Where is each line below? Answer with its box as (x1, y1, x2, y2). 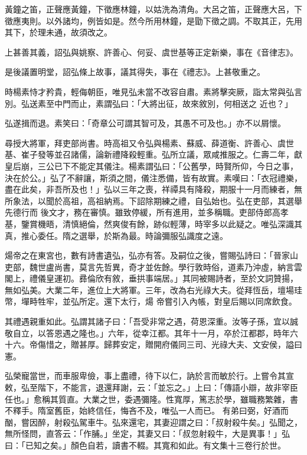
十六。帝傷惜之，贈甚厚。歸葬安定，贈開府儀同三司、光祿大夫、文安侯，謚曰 (5, 338, 302, 351)
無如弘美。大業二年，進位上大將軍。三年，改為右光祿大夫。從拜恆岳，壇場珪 (5, 283, 302, 296)
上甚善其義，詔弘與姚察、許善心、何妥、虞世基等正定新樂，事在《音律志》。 (5, 45, 298, 58)
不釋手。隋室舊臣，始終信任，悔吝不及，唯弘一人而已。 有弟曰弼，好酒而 (5, 404, 289, 417)
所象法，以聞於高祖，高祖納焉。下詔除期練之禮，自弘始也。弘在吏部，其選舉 (5, 194, 302, 207)
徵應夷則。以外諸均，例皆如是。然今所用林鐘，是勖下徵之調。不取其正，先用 (5, 14, 302, 27)
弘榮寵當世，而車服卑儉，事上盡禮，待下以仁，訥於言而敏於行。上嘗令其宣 (5, 369, 294, 382)
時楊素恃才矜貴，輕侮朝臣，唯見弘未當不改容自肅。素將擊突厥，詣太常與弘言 (5, 85, 302, 97)
